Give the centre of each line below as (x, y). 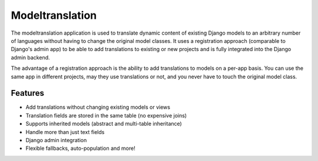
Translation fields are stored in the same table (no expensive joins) (106, 115)
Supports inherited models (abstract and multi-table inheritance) (104, 124)
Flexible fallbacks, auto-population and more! (80, 148)
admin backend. (30, 57)
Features (27, 93)
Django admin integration (56, 140)
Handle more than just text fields (65, 132)
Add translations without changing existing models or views (98, 107)
